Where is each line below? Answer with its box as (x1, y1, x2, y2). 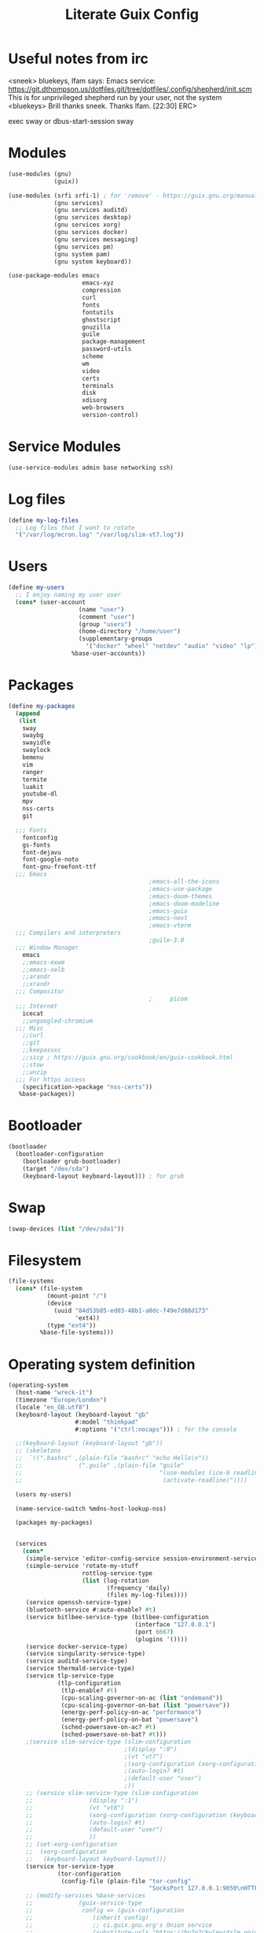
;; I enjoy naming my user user (15, 591, 122, 599)
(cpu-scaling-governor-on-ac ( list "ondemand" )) (60, 1693, 223, 1702)
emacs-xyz (82, 279, 114, 287)
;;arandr (22, 973, 51, 981)
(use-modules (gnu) (8, 169, 72, 178)
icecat (22, 1009, 44, 1018)
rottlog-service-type (82, 1569, 153, 1577)
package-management (82, 337, 146, 346)
